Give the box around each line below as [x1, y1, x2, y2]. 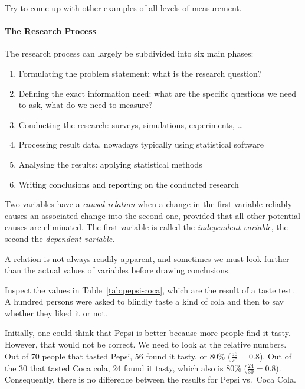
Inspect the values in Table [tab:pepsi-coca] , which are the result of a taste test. [5, 283, 294, 296]
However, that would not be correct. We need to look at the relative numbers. [5, 338, 287, 351]
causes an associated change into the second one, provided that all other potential [5, 209, 300, 221]
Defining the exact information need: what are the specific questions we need [18, 87, 297, 99]
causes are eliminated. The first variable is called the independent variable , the [5, 221, 288, 233]
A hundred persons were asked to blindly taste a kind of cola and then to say [5, 295, 284, 308]
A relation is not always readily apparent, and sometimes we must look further [5, 252, 290, 264]
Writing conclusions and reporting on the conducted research [18, 178, 239, 190]
